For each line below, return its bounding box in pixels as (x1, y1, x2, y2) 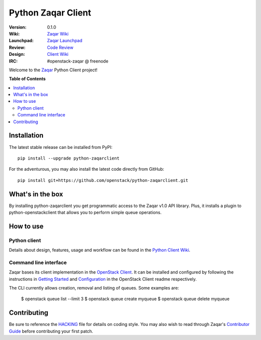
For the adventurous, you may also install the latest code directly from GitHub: (9, 166, 164, 172)
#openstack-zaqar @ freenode (47, 58, 109, 64)
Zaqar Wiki (47, 31, 69, 36)
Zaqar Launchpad (47, 38, 83, 44)
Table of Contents (9, 76, 46, 82)
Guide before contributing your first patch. (9, 328, 94, 334)
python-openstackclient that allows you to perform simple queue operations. (9, 210, 162, 215)
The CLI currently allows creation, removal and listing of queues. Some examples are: (9, 285, 179, 291)
